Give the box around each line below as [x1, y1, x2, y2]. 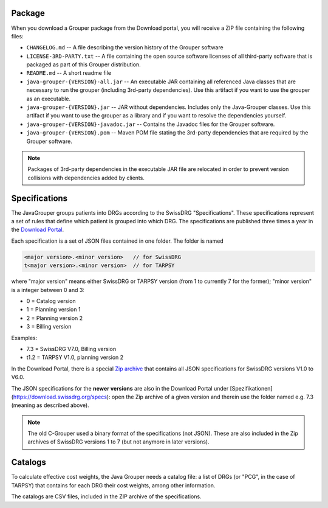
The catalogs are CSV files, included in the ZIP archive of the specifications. [11, 493, 202, 500]
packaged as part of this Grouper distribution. [26, 61, 141, 68]
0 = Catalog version [26, 297, 76, 304]
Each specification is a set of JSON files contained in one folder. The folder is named [11, 237, 224, 245]
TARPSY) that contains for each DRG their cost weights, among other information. [11, 481, 216, 489]
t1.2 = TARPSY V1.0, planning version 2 [26, 353, 124, 361]
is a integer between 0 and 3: [11, 286, 85, 293]
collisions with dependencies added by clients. [27, 174, 145, 181]
